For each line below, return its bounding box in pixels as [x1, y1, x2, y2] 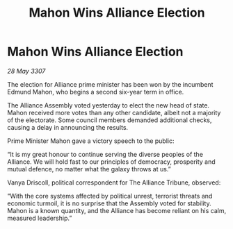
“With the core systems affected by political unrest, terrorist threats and [7, 192, 213, 200]
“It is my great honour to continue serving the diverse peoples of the [7, 150, 204, 158]
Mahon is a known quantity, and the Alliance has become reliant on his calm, [7, 206, 227, 214]
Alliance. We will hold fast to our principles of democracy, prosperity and [7, 158, 216, 166]
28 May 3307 [7, 67, 46, 75]
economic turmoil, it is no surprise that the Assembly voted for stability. [7, 199, 211, 207]
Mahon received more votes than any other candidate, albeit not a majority [7, 108, 221, 117]
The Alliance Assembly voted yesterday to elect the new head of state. [7, 101, 210, 109]
